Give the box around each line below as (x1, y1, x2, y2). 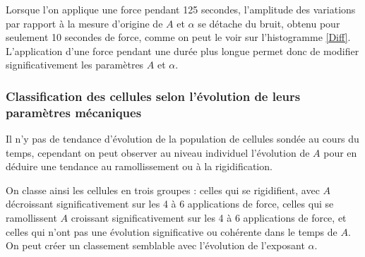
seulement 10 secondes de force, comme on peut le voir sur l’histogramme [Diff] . (6, 30, 351, 44)
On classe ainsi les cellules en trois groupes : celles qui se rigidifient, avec (6, 182, 320, 197)
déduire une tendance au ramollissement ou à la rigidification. (6, 159, 273, 174)
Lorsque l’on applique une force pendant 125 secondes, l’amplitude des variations (6, 2, 356, 16)
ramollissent (6, 210, 57, 225)
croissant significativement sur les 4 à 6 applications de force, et (71, 210, 347, 225)
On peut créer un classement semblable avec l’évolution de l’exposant (6, 238, 305, 253)
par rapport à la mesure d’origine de (6, 16, 163, 30)
